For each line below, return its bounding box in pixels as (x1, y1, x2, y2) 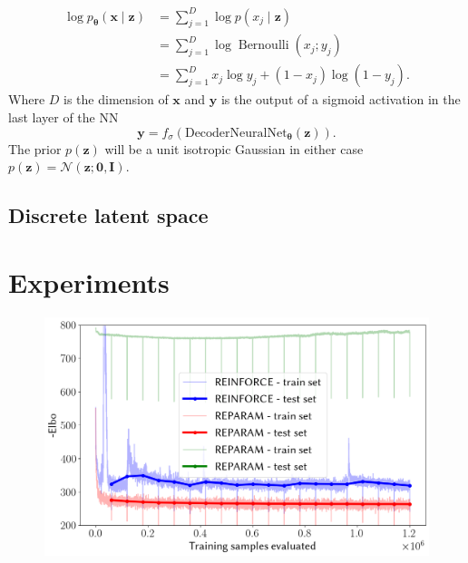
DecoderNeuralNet (184, 126, 288, 140)
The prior (8, 139, 62, 158)
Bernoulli (238, 39, 289, 53)
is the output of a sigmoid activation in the (220, 90, 461, 109)
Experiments (8, 263, 170, 300)
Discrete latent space (8, 201, 209, 229)
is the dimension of (63, 90, 169, 109)
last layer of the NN (8, 107, 119, 126)
